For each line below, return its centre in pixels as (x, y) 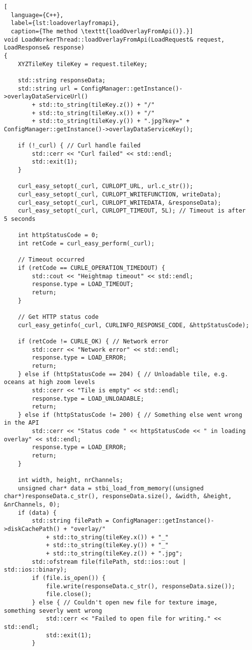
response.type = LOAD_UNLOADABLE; (88, 398)
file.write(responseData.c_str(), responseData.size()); (140, 586)
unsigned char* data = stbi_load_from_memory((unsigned (111, 488)
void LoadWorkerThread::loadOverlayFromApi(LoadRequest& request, (115, 39)
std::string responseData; (62, 80)
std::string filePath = (70, 521)
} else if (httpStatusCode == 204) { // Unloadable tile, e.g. (123, 374)
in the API (22, 423)
